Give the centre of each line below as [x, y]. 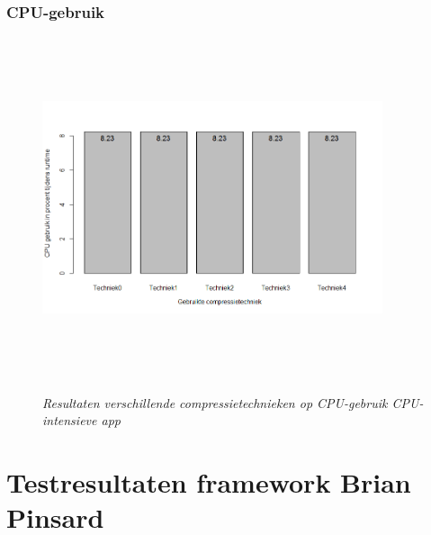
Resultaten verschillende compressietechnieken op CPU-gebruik [215, 402]
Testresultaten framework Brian [209, 482]
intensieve [70, 420]
